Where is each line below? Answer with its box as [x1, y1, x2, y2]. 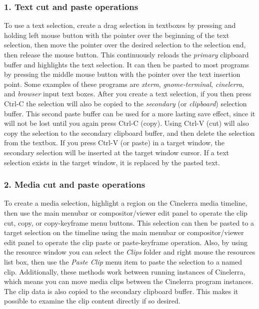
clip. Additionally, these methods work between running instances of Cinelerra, [4, 266, 245, 277]
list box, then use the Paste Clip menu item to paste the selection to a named [4, 256, 242, 267]
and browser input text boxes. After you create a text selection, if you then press [4, 88, 251, 99]
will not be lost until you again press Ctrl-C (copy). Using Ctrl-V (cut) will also [4, 118, 249, 128]
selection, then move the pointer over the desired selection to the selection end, [4, 39, 246, 50]
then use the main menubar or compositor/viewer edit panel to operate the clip [4, 207, 247, 218]
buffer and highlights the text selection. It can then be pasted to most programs [4, 59, 249, 69]
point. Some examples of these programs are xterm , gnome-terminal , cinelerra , [4, 78, 244, 89]
